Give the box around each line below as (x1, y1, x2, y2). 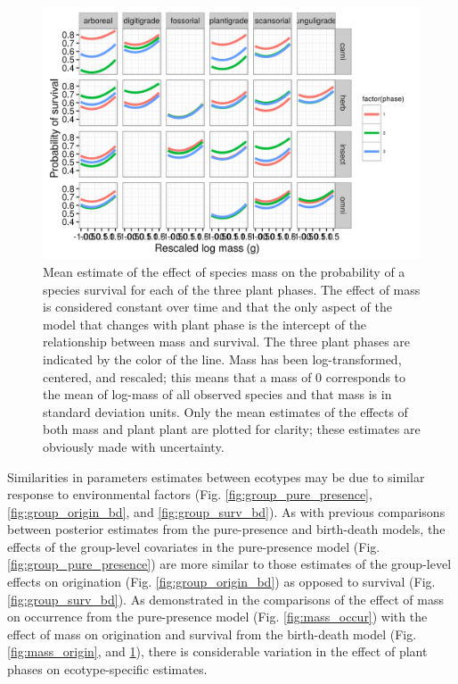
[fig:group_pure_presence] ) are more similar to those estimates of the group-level (7, 555, 452, 573)
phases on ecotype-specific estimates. (7, 660, 208, 679)
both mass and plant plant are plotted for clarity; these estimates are (43, 420, 421, 438)
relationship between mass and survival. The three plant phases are (43, 332, 411, 351)
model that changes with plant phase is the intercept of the (43, 314, 367, 333)
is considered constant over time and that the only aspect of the (43, 297, 392, 316)
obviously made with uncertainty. (43, 437, 225, 455)
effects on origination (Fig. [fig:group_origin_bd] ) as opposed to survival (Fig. (7, 572, 436, 591)
